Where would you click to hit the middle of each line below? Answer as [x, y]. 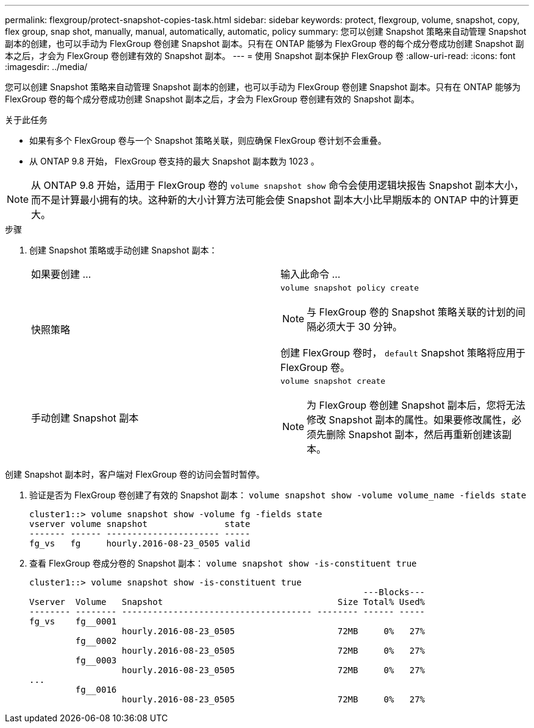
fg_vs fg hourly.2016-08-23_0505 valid [140, 543]
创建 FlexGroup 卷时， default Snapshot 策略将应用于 [403, 353]
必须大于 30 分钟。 [360, 327]
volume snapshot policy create [350, 288]
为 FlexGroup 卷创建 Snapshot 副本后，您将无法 [416, 405]
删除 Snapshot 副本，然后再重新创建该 [414, 434]
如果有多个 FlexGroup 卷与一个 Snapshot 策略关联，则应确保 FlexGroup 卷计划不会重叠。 [208, 140]
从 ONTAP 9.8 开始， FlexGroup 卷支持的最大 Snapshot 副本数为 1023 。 [174, 161]
